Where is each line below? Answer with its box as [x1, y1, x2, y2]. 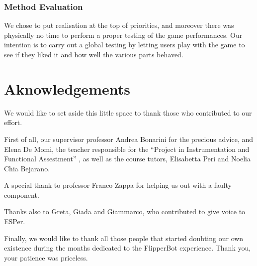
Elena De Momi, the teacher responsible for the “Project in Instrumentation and [4, 143, 250, 154]
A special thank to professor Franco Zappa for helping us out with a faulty [4, 180, 232, 190]
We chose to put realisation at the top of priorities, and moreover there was [4, 20, 234, 30]
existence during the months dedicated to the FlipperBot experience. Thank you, [4, 243, 251, 253]
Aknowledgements [4, 78, 130, 99]
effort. [4, 117, 22, 128]
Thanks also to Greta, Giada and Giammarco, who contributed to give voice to [4, 206, 246, 217]
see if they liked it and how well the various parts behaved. [4, 49, 183, 59]
